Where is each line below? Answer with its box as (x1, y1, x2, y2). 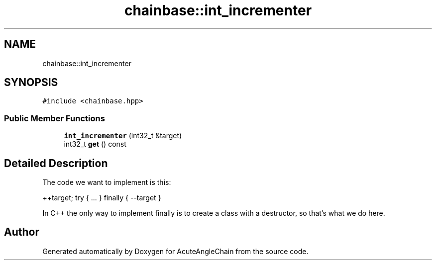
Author (4, 226, 39, 239)
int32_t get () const (64, 140, 126, 149)
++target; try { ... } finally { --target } (42, 193, 161, 202)
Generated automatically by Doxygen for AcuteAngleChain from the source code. (42, 247, 309, 256)
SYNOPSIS (4, 76, 58, 89)
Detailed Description (4, 157, 108, 170)
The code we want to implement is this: (42, 178, 171, 187)
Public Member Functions (4, 113, 105, 123)
